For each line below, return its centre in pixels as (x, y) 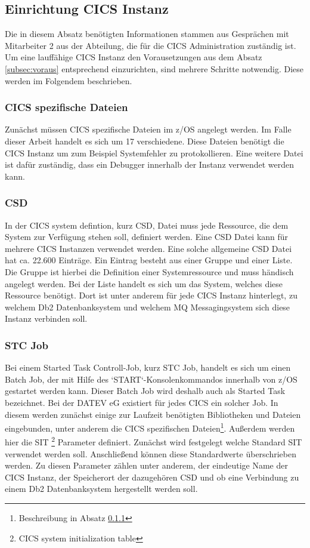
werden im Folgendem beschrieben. (69, 80)
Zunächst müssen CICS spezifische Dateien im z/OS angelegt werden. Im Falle (148, 129)
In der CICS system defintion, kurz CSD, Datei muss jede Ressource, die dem (147, 225)
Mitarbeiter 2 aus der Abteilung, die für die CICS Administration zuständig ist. (151, 45)
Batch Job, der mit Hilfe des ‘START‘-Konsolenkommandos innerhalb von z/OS (151, 379)
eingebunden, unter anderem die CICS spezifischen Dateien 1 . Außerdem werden (150, 427)
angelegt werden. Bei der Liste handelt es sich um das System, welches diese (144, 283)
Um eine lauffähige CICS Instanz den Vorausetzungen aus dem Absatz (134, 57)
